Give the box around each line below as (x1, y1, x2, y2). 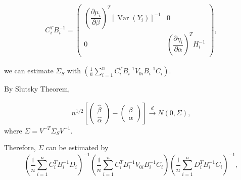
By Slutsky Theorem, (4, 83, 70, 94)
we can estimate (4, 65, 54, 76)
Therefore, (4, 142, 36, 153)
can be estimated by (45, 142, 109, 153)
